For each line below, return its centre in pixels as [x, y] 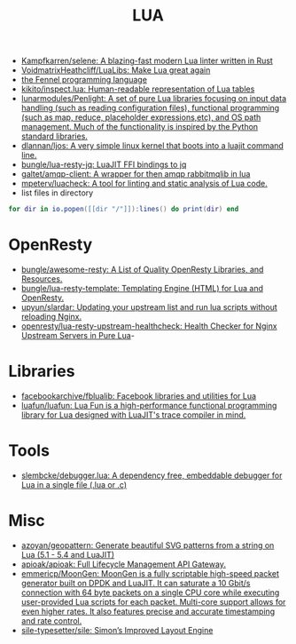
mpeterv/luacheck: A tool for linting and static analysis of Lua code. [144, 184]
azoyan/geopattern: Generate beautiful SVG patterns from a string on [148, 545]
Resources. [42, 279]
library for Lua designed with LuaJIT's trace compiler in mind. [133, 415]
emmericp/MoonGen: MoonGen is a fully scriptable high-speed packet [150, 573]
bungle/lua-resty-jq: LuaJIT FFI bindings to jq [104, 164]
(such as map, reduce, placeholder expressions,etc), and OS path [141, 117]
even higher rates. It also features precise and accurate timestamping [148, 611]
